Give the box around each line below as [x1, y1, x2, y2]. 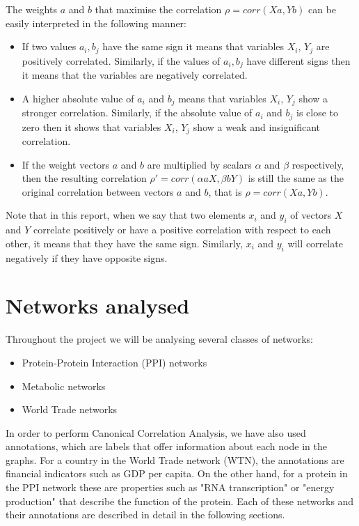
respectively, [292, 157, 344, 171]
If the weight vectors [22, 157, 110, 171]
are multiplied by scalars [147, 157, 252, 171]
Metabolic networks [22, 378, 106, 393]
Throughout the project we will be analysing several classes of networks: [6, 332, 313, 346]
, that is [208, 184, 242, 199]
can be [308, 2, 337, 16]
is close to [296, 105, 339, 120]
